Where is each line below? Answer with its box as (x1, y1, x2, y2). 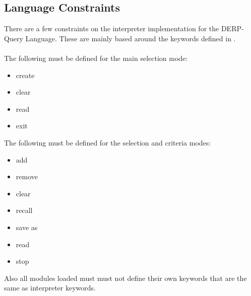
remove (16, 171, 38, 182)
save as (16, 221, 38, 232)
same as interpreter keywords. (4, 282, 96, 293)
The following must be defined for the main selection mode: (4, 52, 188, 63)
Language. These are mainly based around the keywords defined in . (25, 33, 236, 43)
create (16, 69, 35, 80)
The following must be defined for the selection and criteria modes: (4, 137, 211, 147)
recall (16, 205, 33, 215)
